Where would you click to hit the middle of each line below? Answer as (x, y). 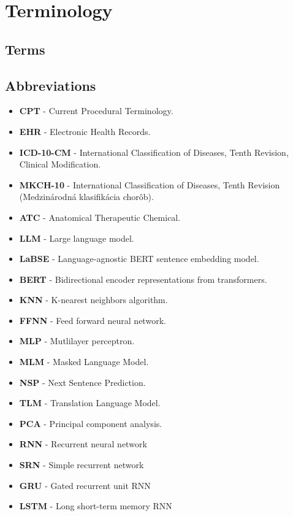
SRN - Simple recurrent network (82, 465)
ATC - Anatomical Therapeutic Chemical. (100, 217)
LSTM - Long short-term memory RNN (96, 506)
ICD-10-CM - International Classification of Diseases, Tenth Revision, (154, 152)
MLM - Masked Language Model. (84, 362)
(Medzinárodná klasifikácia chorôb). (86, 197)
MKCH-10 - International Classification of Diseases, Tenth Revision (150, 184)
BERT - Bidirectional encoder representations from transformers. (143, 279)
